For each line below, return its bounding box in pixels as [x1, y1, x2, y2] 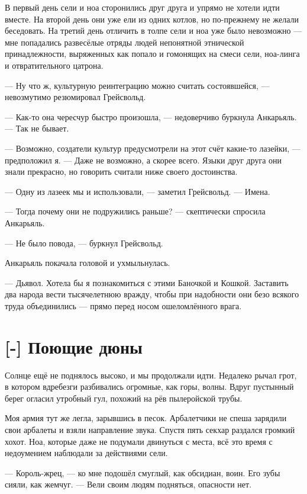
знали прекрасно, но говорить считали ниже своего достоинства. [5, 165, 238, 178]
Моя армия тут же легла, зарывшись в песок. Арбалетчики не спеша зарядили [5, 412, 287, 424]
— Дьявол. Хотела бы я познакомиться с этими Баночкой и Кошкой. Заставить [5, 276, 289, 288]
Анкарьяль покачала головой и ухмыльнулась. [5, 256, 170, 269]
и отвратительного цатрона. [5, 59, 104, 71]
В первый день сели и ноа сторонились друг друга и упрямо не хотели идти [5, 1, 280, 13]
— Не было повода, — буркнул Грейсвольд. [5, 236, 163, 249]
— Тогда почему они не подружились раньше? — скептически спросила [5, 205, 266, 217]
